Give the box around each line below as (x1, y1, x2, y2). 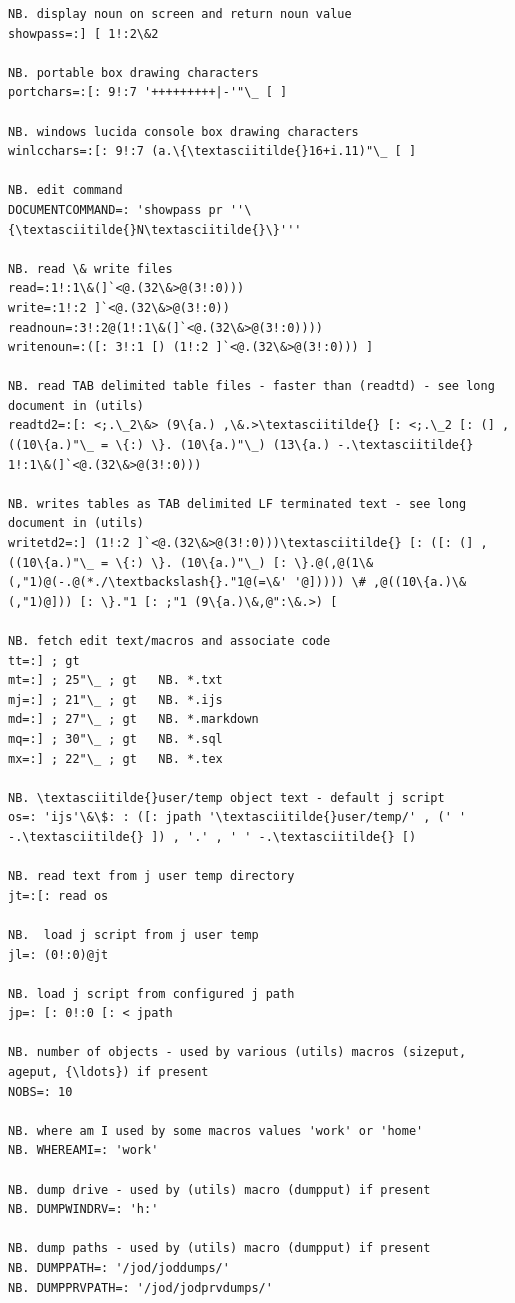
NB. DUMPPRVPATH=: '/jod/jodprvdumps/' (8, 1280, 273, 1295)
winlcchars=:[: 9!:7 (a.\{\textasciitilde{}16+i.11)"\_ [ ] (8, 144, 417, 159)
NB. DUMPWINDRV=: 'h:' (8, 1202, 159, 1217)
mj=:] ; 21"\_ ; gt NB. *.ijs (8, 692, 223, 707)
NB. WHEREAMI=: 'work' (8, 1143, 159, 1158)
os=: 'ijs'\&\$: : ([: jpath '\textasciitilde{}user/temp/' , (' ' (8, 810, 467, 825)
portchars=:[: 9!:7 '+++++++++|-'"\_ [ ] (8, 85, 288, 100)
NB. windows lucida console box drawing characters (8, 124, 359, 139)
